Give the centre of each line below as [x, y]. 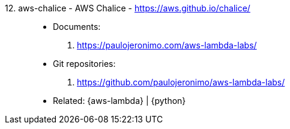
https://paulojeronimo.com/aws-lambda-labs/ [167, 45]
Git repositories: [84, 64]
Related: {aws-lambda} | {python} [119, 101]
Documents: [77, 27]
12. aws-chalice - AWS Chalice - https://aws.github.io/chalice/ [128, 8]
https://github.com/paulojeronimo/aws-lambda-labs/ [181, 82]
